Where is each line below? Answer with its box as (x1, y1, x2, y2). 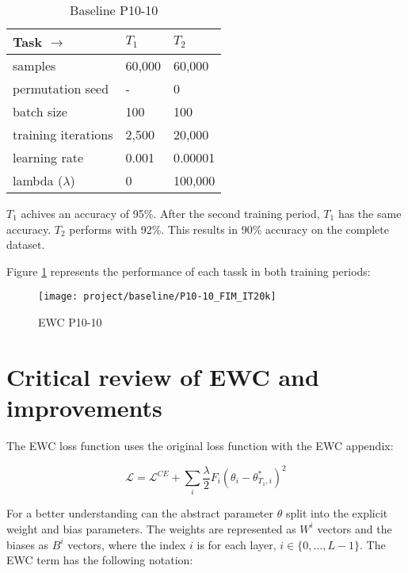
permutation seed (13, 79, 109, 97)
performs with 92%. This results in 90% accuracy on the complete (69, 220, 389, 237)
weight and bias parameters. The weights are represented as (6, 520, 296, 537)
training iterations (13, 125, 113, 143)
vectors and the (317, 520, 392, 537)
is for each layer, (196, 536, 276, 552)
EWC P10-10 (38, 314, 102, 330)
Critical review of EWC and (6, 360, 319, 392)
